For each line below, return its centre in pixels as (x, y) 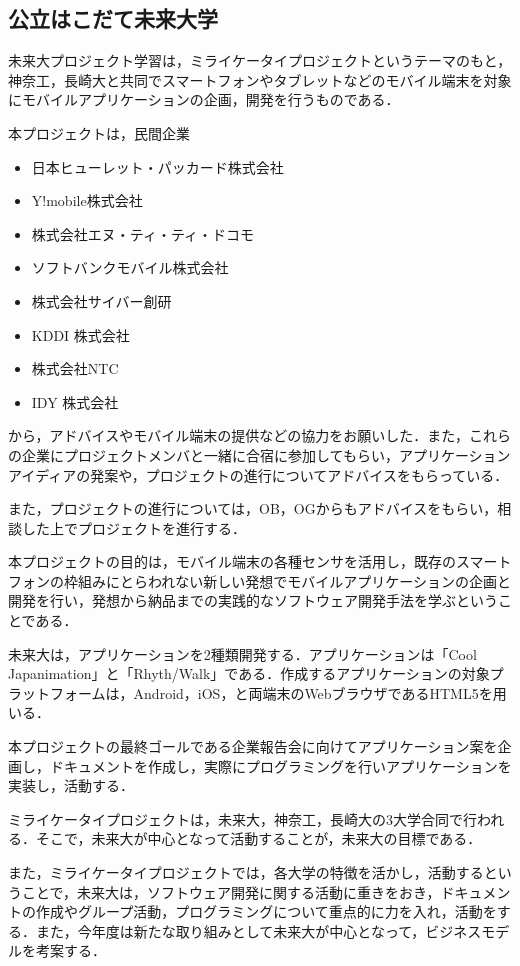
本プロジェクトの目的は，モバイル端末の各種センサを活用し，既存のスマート (260, 561)
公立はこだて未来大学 (113, 18)
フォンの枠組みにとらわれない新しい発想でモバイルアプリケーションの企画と (260, 580)
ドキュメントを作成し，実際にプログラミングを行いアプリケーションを (280, 765)
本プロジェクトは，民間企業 (99, 132)
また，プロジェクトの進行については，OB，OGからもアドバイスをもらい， (253, 508)
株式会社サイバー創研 (101, 300)
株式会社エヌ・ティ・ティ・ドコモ (143, 233)
